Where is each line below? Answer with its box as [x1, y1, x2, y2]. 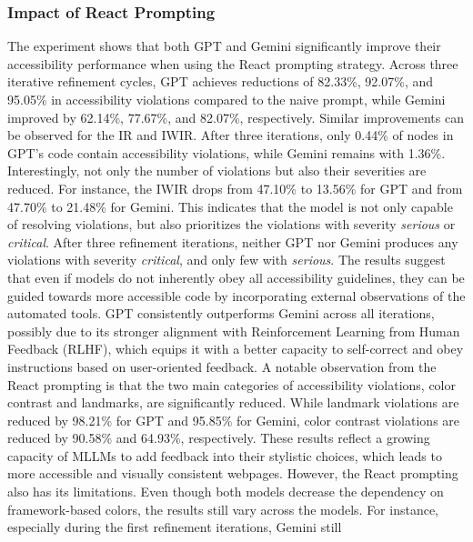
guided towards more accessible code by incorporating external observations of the [7, 286, 466, 305]
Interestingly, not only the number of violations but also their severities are [7, 161, 427, 180]
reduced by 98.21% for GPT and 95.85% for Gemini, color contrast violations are [7, 410, 460, 429]
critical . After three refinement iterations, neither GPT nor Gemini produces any [7, 232, 458, 251]
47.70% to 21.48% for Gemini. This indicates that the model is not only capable [7, 196, 453, 216]
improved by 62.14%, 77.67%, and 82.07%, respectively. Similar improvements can [7, 107, 464, 126]
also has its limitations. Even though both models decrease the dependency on [7, 482, 444, 501]
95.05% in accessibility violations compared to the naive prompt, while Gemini [7, 90, 446, 108]
